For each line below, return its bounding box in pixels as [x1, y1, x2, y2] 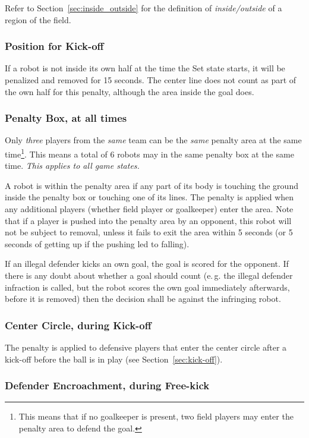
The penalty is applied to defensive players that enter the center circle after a [5, 341, 287, 353]
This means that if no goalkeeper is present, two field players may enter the [18, 410, 294, 423]
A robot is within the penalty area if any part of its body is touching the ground [5, 179, 298, 191]
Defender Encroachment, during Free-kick [5, 378, 210, 393]
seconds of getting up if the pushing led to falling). [5, 237, 190, 250]
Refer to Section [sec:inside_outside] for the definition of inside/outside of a [5, 2, 282, 14]
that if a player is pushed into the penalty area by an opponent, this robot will [5, 214, 292, 226]
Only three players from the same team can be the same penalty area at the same [5, 134, 302, 146]
